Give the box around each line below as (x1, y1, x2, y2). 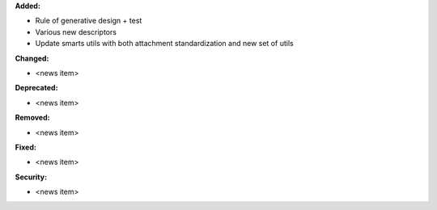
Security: (15, 172, 48, 182)
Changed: (15, 53, 49, 63)
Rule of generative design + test (35, 16, 142, 26)
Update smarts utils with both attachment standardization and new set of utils (35, 39, 295, 48)
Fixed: (15, 142, 36, 152)
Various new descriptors (35, 27, 117, 36)
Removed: (15, 113, 50, 123)
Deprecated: (15, 83, 58, 93)
